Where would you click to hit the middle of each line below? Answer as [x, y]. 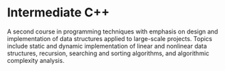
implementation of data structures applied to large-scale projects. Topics [110, 38]
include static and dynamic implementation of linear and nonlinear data [107, 46]
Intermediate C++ [58, 13]
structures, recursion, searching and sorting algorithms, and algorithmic [108, 53]
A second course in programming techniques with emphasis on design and [113, 31]
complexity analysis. [36, 60]
